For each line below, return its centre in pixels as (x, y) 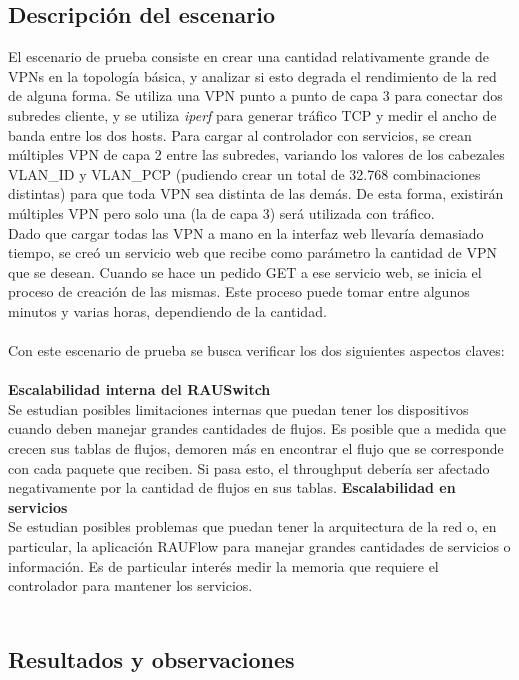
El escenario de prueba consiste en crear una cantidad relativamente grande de (248, 56)
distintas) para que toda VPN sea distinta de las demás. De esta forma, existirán (256, 193)
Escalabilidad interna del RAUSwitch (139, 389)
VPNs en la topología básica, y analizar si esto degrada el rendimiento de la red (252, 75)
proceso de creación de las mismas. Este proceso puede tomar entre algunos (239, 291)
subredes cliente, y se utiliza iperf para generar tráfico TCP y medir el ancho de (252, 114)
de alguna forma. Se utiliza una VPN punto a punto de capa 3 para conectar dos (255, 95)
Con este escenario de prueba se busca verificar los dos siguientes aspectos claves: (256, 350)
